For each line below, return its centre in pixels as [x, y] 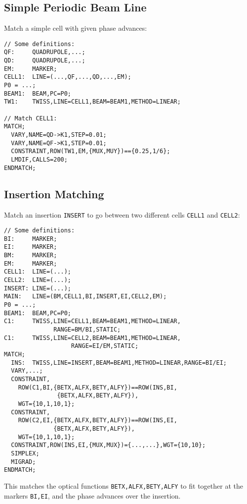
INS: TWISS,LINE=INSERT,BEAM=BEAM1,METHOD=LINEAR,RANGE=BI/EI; [119, 363]
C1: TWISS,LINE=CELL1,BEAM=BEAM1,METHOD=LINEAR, [92, 321]
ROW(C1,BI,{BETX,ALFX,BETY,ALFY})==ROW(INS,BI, [98, 387]
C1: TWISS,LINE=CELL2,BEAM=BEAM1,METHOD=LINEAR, [92, 338]
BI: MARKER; [31, 239]
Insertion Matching [54, 194]
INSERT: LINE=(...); [38, 288]
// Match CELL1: [31, 118]
